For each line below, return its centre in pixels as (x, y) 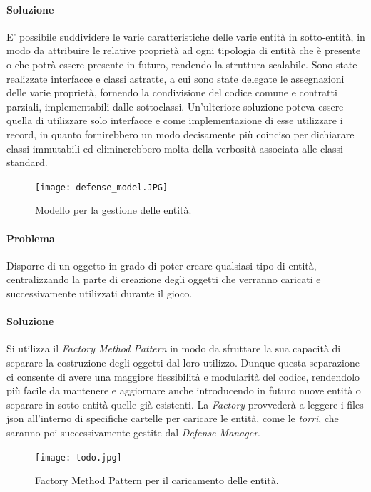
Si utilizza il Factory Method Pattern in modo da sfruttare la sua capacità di (174, 348)
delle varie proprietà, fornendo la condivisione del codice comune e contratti (172, 92)
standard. (27, 162)
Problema (31, 238)
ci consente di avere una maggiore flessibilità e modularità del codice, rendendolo (183, 376)
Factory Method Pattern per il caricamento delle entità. (157, 480)
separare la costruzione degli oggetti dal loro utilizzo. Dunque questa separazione (183, 362)
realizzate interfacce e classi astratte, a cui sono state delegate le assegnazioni (176, 78)
